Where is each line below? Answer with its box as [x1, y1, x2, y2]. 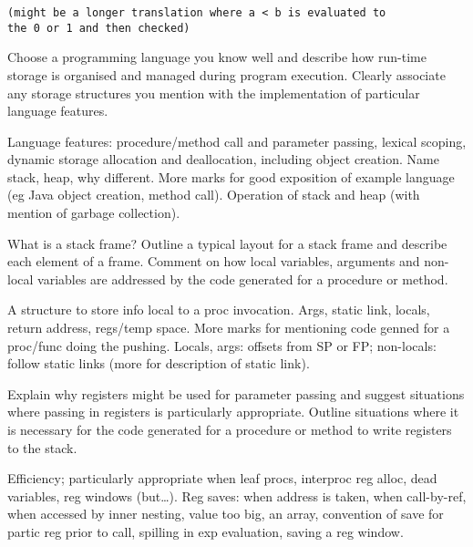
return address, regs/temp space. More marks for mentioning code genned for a [7, 318, 450, 337]
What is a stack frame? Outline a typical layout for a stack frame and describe [7, 233, 447, 253]
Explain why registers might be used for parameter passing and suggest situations [7, 384, 465, 403]
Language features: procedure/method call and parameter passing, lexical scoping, [7, 131, 467, 150]
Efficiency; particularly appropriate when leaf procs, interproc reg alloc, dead [7, 469, 437, 488]
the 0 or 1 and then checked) [7, 21, 190, 35]
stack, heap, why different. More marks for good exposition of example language [7, 167, 455, 186]
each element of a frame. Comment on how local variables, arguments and [7, 252, 420, 271]
